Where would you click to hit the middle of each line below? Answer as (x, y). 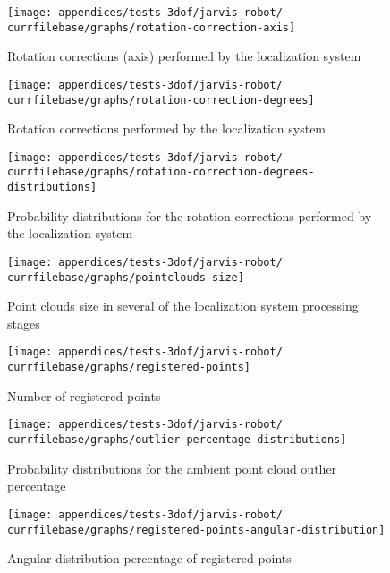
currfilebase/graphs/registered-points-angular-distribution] (196, 530)
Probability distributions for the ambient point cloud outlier (172, 468)
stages (24, 323)
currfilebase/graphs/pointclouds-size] (126, 277)
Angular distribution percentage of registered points (149, 558)
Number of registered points (84, 395)
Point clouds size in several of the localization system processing (183, 306)
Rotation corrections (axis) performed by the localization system (184, 56)
